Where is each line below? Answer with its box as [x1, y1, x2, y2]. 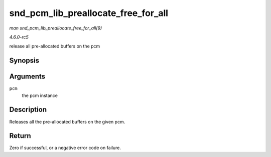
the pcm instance [22, 92, 58, 98]
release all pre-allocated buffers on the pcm [9, 43, 100, 49]
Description [9, 105, 47, 114]
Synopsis [9, 56, 40, 65]
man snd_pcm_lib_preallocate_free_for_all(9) [9, 25, 102, 31]
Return [9, 131, 31, 140]
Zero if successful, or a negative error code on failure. [9, 145, 121, 151]
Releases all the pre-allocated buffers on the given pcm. [9, 118, 125, 124]
